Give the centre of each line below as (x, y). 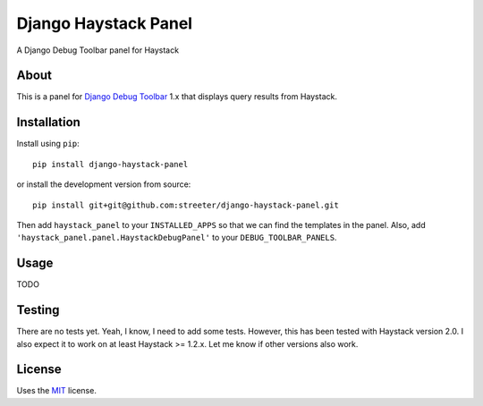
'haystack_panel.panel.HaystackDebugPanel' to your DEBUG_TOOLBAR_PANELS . (177, 238)
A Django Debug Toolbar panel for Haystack (97, 50)
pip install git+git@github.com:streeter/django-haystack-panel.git (186, 205)
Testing (38, 310)
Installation (48, 122)
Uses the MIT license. (57, 391)
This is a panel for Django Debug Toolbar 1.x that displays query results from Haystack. (177, 97)
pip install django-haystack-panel (110, 164)
